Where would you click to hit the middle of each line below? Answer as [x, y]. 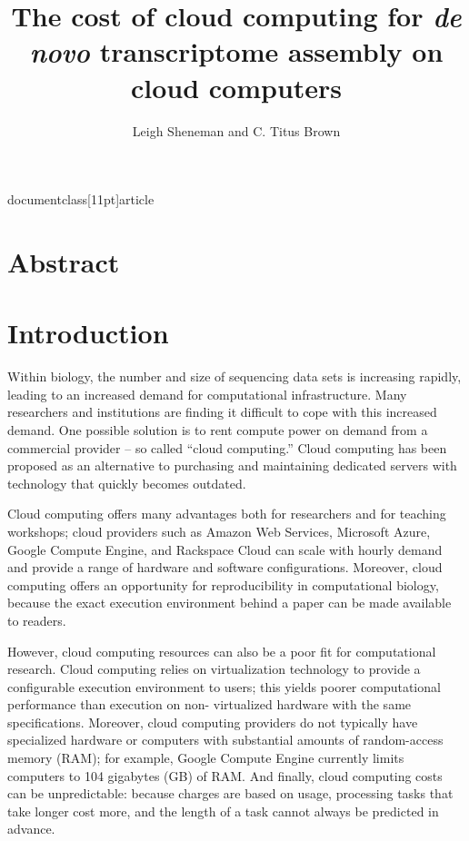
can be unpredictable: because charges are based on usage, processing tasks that [230, 793]
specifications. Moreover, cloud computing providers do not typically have [213, 722]
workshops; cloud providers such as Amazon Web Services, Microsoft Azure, [219, 531]
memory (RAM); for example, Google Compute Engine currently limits [206, 758]
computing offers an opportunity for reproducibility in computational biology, [223, 584]
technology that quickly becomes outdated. [127, 483]
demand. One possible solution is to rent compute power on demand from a [218, 429]
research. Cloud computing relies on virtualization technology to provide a [214, 669]
